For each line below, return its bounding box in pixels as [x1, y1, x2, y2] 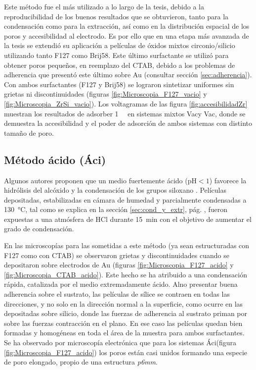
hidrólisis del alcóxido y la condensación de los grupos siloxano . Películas [4, 185, 226, 195]
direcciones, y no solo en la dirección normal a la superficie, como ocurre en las [4, 298, 243, 309]
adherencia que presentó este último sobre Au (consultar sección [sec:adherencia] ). [4, 69, 252, 80]
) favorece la [209, 175, 247, 185]
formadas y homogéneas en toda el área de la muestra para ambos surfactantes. [4, 327, 245, 338]
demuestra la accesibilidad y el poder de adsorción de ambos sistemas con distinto [4, 118, 252, 128]
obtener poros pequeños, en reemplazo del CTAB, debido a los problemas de [4, 59, 235, 70]
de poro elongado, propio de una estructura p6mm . [4, 357, 158, 367]
